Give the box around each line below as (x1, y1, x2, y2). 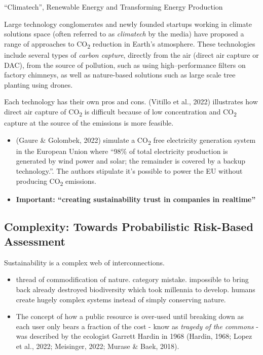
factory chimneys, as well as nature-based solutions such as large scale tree (4, 69, 236, 80)
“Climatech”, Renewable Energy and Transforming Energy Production (4, 2, 223, 12)
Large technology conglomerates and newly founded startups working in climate (4, 18, 252, 29)
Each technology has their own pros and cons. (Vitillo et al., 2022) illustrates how (4, 96, 258, 107)
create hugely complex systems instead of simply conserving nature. (16, 294, 226, 304)
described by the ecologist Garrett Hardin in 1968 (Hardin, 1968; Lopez (29, 331, 252, 341)
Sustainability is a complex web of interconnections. (4, 257, 165, 267)
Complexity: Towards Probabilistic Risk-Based (4, 218, 253, 234)
